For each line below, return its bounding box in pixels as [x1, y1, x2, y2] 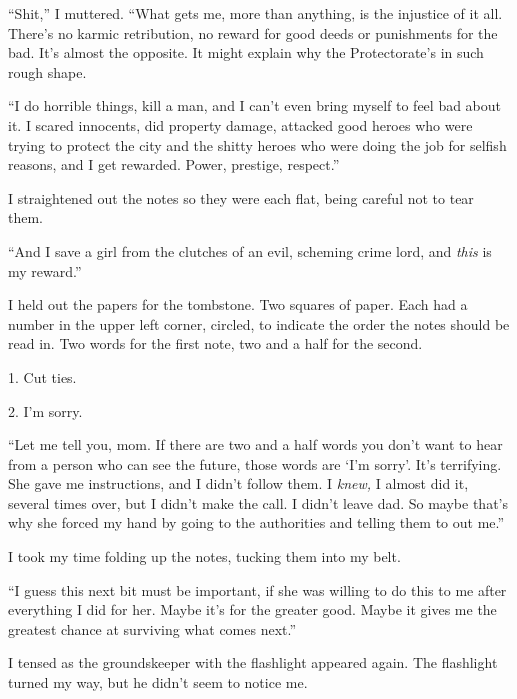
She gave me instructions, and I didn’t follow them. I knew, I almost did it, [8, 473, 469, 494]
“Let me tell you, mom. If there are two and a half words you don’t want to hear [8, 434, 503, 455]
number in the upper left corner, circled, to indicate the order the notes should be [8, 313, 510, 334]
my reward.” [8, 260, 82, 281]
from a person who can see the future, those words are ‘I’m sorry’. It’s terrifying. [8, 453, 502, 474]
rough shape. [8, 61, 87, 82]
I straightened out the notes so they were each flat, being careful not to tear [8, 187, 474, 208]
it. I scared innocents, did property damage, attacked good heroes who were [8, 114, 473, 135]
